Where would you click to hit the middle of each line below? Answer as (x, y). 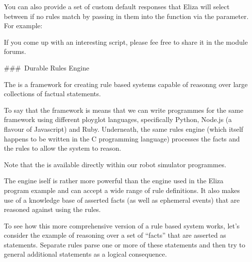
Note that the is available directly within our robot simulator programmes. (115, 164)
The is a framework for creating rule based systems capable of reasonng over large (126, 84)
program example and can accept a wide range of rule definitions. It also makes (122, 190)
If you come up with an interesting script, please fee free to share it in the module (126, 42)
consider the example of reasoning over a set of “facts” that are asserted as (115, 235)
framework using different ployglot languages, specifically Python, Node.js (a (118, 119)
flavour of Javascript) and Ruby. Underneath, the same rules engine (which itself (124, 129)
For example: (23, 26)
